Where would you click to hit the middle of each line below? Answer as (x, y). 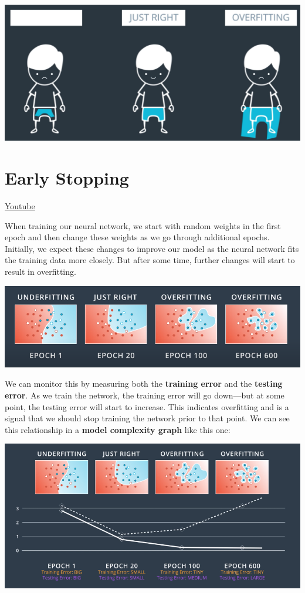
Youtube (20, 206)
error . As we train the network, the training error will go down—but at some (145, 395)
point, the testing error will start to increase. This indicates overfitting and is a (147, 406)
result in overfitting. (40, 271)
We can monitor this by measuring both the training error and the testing (144, 384)
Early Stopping (67, 178)
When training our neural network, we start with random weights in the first (143, 225)
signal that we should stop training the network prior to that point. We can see (147, 418)
